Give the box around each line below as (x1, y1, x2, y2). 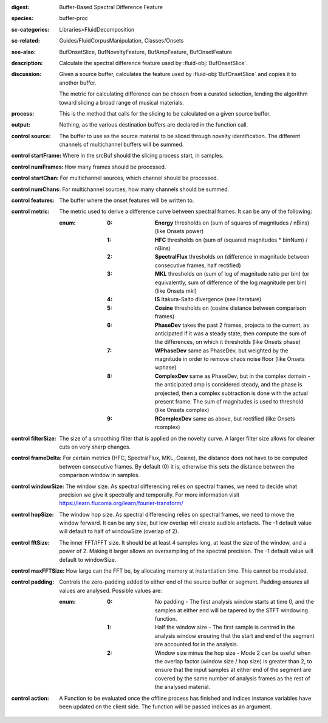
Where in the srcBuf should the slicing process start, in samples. (62, 152, 224, 159)
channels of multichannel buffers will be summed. (59, 141, 184, 148)
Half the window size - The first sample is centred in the (155, 624, 295, 631)
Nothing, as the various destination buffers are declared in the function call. (59, 121, 248, 128)
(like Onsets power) (155, 228, 204, 235)
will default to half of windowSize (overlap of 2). (59, 528, 179, 535)
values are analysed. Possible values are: (59, 587, 162, 594)
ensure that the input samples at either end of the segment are (155, 666, 312, 674)
